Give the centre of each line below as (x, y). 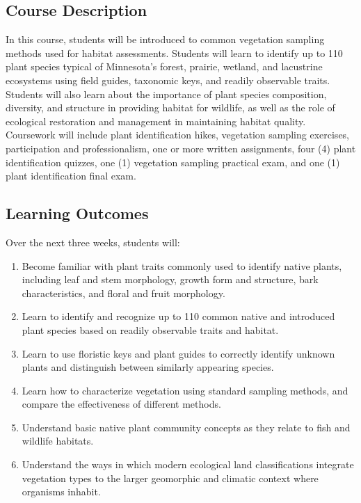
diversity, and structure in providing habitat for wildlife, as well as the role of (170, 107)
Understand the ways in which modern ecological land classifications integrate (188, 464)
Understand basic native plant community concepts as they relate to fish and (186, 427)
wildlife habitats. (58, 441)
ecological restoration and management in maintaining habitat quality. (156, 121)
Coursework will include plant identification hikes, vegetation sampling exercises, (178, 135)
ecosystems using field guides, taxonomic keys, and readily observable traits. (168, 80)
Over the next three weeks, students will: (93, 242)
